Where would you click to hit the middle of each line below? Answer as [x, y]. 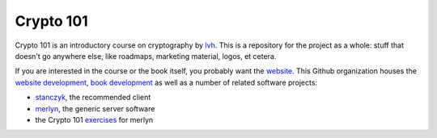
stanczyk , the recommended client [93, 98]
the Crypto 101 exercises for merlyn [94, 119]
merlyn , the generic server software [95, 108]
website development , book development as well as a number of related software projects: [166, 82]
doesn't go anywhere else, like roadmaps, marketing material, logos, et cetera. [146, 56]
